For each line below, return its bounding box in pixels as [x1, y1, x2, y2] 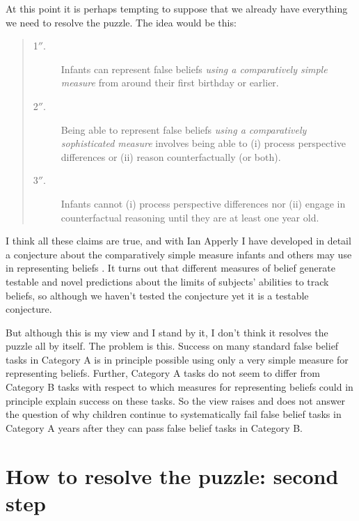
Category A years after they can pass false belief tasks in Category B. [6, 420, 303, 435]
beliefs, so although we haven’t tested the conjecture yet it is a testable [6, 288, 309, 302]
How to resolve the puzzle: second [6, 461, 339, 490]
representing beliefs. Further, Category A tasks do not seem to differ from [6, 366, 320, 380]
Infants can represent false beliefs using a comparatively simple [61, 61, 328, 76]
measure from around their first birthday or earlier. [61, 75, 279, 90]
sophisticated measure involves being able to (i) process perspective [61, 136, 346, 150]
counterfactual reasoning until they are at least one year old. [61, 210, 319, 224]
